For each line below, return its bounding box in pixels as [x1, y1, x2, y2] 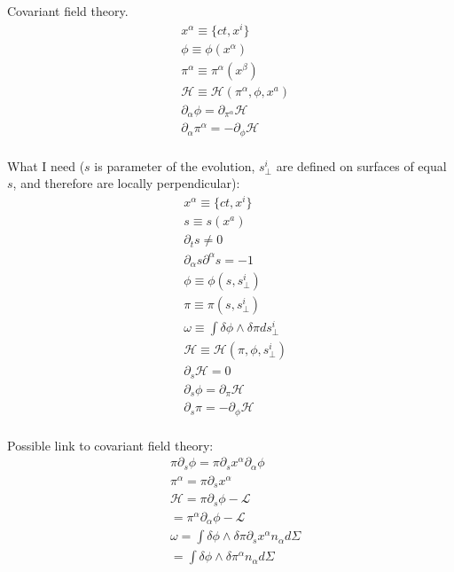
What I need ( [7, 156, 85, 175]
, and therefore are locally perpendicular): [12, 174, 240, 192]
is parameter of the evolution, [94, 156, 255, 175]
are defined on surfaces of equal [276, 156, 447, 175]
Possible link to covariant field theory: [7, 435, 214, 454]
